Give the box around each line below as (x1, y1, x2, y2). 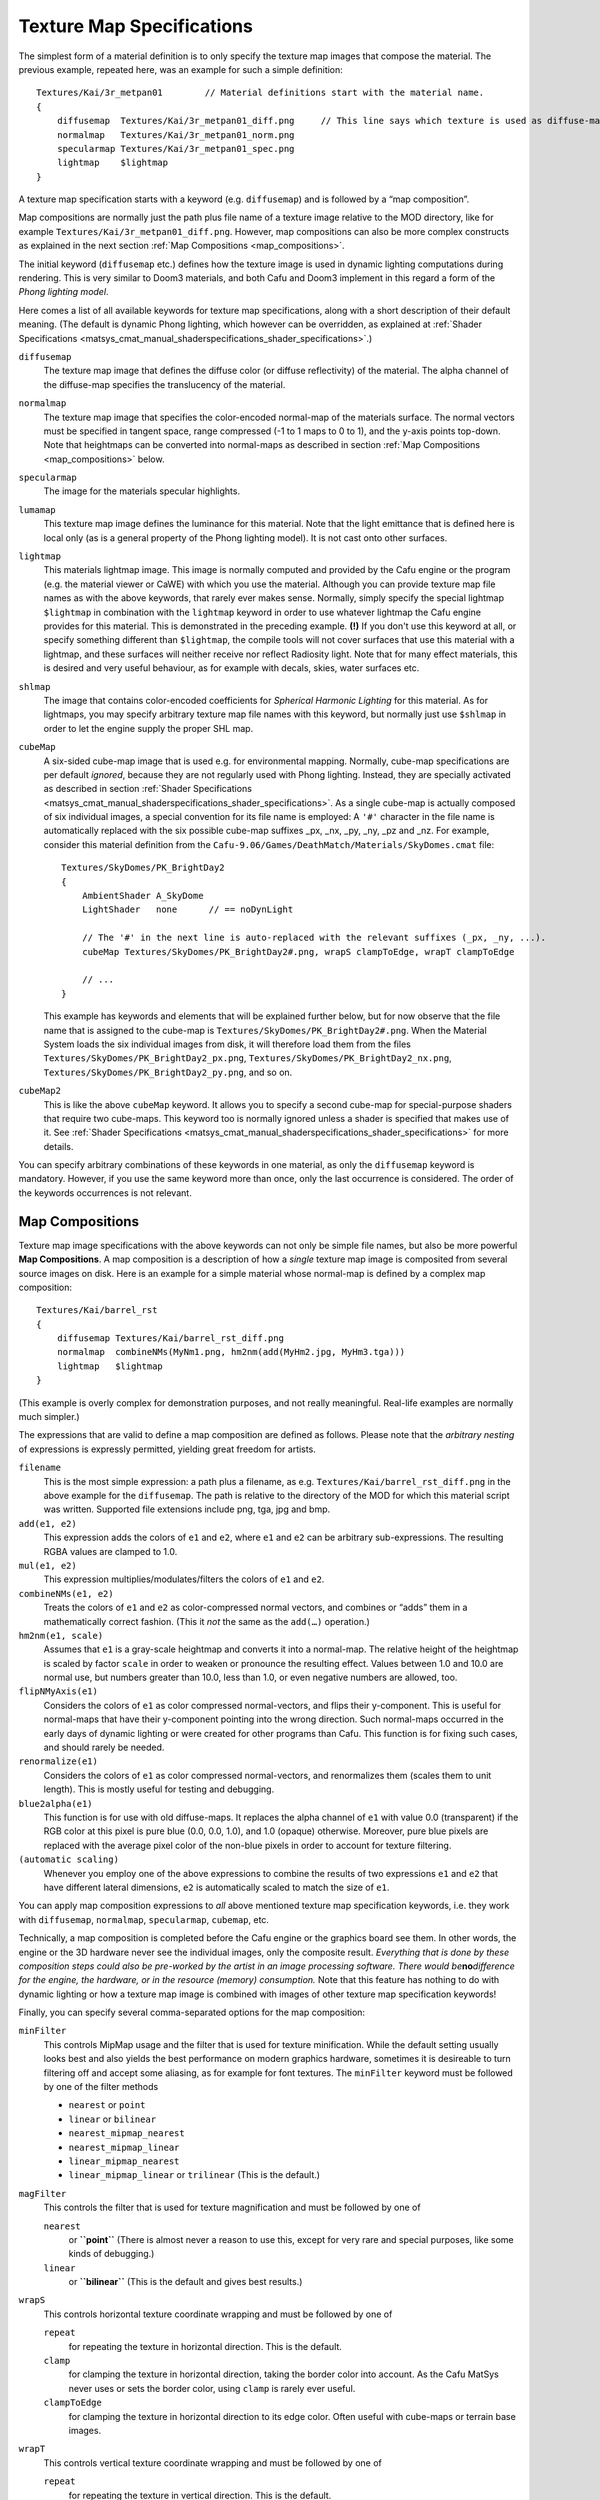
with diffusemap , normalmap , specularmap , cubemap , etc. (18, 1913, 270, 1925)
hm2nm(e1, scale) (18, 1630, 104, 1641)
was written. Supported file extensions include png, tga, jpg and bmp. (43, 1503, 331, 1515)
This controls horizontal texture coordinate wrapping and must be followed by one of (43, 2308, 393, 2320)
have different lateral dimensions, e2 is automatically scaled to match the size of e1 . (43, 1881, 390, 1893)
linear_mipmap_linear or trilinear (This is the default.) (68, 2169, 320, 2181)
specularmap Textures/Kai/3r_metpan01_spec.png (56, 143, 295, 154)
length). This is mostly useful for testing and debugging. (43, 1783, 275, 1795)
